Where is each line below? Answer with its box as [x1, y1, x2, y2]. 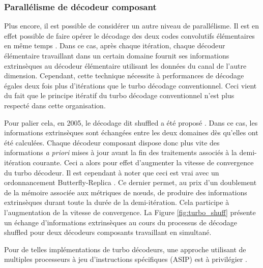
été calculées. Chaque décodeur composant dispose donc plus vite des [4, 137, 220, 147]
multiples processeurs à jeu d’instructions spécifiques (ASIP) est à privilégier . [4, 254, 247, 264]
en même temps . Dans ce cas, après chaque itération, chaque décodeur [4, 40, 225, 51]
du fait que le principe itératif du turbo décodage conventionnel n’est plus [4, 90, 235, 101]
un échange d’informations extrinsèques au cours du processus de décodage [4, 217, 238, 227]
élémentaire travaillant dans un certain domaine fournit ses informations [4, 50, 229, 61]
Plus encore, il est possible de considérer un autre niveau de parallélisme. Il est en [4, 20, 259, 31]
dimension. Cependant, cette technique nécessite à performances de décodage [4, 70, 244, 81]
